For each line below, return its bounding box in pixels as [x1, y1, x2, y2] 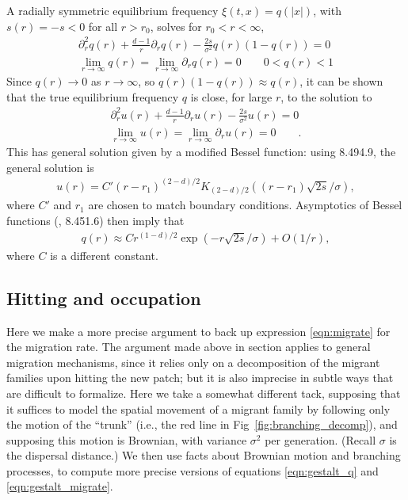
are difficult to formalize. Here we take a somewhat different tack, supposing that [6, 384, 401, 401]
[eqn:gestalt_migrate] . [6, 478, 113, 494]
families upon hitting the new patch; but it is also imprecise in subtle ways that [6, 369, 394, 386]
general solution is [6, 158, 94, 175]
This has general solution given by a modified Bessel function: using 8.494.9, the [6, 143, 396, 160]
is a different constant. [50, 246, 158, 263]
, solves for [150, 17, 202, 34]
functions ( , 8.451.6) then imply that [6, 212, 185, 229]
